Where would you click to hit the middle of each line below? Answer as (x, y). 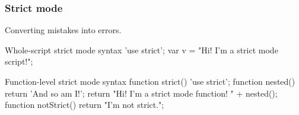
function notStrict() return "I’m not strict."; (85, 105)
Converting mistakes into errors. (63, 30)
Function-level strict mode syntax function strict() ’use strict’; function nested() (150, 81)
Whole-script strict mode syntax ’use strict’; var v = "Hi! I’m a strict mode (141, 49)
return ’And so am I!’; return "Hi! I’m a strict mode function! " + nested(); (141, 93)
